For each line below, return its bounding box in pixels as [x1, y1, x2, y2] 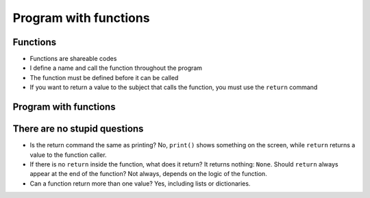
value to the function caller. [29, 151, 107, 159]
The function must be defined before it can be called [29, 73, 179, 82]
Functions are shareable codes [29, 55, 117, 63]
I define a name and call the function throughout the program [29, 64, 202, 72]
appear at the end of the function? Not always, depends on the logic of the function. [29, 170, 267, 178]
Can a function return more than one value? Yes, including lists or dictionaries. [29, 179, 251, 188]
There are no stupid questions [12, 123, 144, 135]
